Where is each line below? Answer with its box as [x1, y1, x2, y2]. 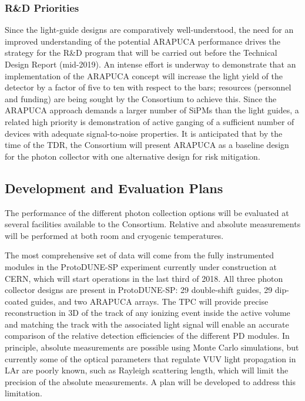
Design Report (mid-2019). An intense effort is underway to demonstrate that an [5, 58, 296, 70]
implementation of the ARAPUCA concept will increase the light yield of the [5, 69, 283, 82]
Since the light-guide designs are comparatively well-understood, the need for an [5, 23, 294, 36]
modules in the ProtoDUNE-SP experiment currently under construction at [5, 260, 277, 272]
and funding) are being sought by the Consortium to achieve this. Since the [5, 92, 277, 105]
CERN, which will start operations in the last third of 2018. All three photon [5, 272, 283, 284]
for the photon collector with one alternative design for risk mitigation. [5, 150, 260, 162]
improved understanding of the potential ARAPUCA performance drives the [5, 35, 280, 47]
